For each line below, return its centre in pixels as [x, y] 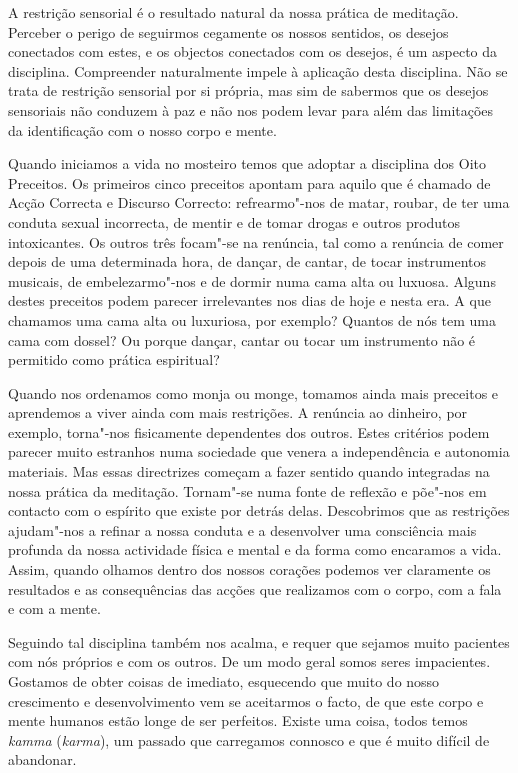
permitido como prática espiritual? [114, 359]
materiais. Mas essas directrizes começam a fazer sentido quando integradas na [249, 471]
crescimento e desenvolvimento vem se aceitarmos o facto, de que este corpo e [246, 700]
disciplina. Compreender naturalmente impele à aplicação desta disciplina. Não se [258, 70]
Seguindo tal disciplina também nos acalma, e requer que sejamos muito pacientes [259, 641]
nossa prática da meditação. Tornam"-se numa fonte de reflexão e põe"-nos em [247, 490]
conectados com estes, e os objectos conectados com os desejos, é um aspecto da [253, 51]
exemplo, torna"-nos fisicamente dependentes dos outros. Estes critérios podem [249, 431]
